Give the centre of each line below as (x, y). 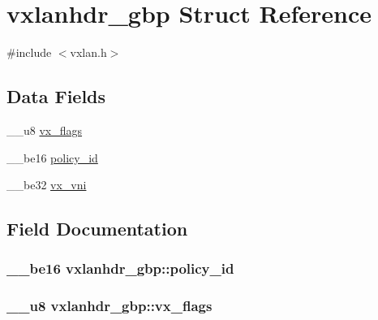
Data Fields (56, 96)
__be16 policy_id (52, 157)
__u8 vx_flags (45, 130)
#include (29, 52)
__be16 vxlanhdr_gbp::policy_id (120, 268)
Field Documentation (97, 229)
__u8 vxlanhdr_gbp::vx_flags (110, 306)
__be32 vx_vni (47, 185)
